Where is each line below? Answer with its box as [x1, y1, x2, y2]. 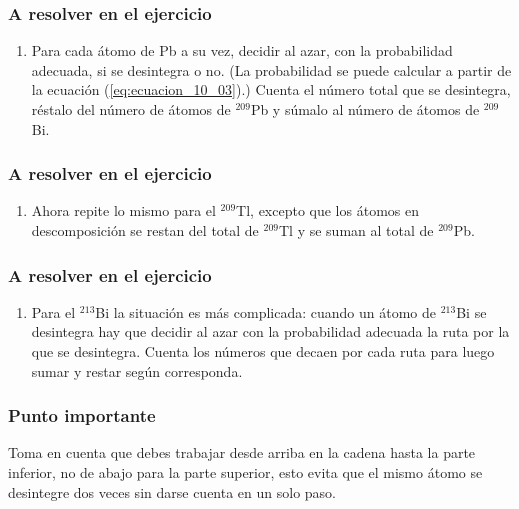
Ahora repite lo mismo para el [31, 200, 216, 221]
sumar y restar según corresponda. [31, 360, 243, 381]
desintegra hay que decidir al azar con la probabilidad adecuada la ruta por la [31, 321, 510, 342]
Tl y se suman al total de [278, 220, 434, 240]
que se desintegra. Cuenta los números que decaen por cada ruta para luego [31, 341, 495, 361]
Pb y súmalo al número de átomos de [250, 99, 480, 119]
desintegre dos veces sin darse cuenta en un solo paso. [8, 481, 337, 502]
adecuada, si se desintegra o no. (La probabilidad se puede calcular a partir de [31, 59, 512, 80]
